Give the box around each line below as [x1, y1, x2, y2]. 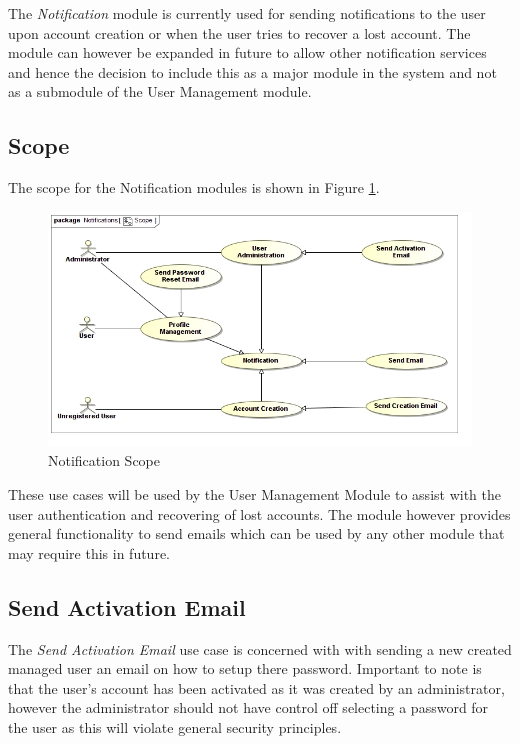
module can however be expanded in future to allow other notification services [8, 42, 487, 63]
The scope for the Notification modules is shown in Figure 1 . [8, 177, 380, 198]
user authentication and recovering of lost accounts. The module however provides [8, 503, 511, 524]
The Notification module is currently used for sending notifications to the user [8, 3, 486, 23]
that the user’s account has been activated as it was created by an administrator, [8, 677, 505, 698]
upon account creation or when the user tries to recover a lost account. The [8, 22, 471, 43]
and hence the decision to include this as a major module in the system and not [8, 61, 497, 82]
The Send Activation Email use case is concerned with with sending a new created [8, 638, 512, 659]
